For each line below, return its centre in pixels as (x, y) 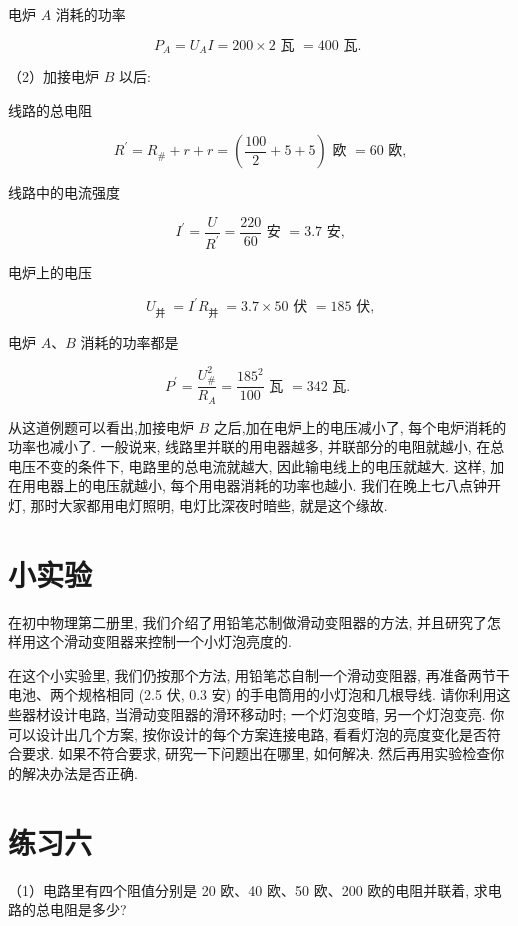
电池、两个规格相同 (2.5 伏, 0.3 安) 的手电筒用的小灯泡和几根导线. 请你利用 (252, 694)
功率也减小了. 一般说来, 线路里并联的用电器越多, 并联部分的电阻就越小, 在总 (256, 446)
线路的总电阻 (50, 109)
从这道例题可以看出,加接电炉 (101, 426)
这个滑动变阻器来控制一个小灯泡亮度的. (163, 641)
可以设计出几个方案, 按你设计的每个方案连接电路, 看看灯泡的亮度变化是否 (248, 733)
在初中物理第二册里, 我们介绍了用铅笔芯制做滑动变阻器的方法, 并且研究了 (248, 621)
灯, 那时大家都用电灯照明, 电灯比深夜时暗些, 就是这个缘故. (198, 504)
